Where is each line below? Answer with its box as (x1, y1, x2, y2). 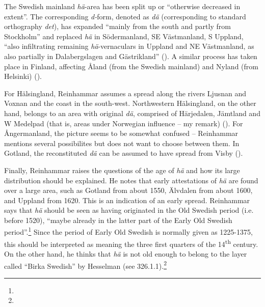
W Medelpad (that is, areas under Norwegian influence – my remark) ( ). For (4, 118, 243, 128)
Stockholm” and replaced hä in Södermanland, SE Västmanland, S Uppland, (4, 31, 244, 41)
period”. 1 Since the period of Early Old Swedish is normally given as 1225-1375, (4, 225, 253, 237)
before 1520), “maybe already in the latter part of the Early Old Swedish (4, 214, 232, 225)
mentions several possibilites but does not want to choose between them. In (4, 137, 240, 148)
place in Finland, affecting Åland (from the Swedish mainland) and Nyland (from (4, 61, 258, 71)
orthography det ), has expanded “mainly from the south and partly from (4, 21, 231, 32)
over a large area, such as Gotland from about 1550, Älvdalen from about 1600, (4, 185, 253, 196)
